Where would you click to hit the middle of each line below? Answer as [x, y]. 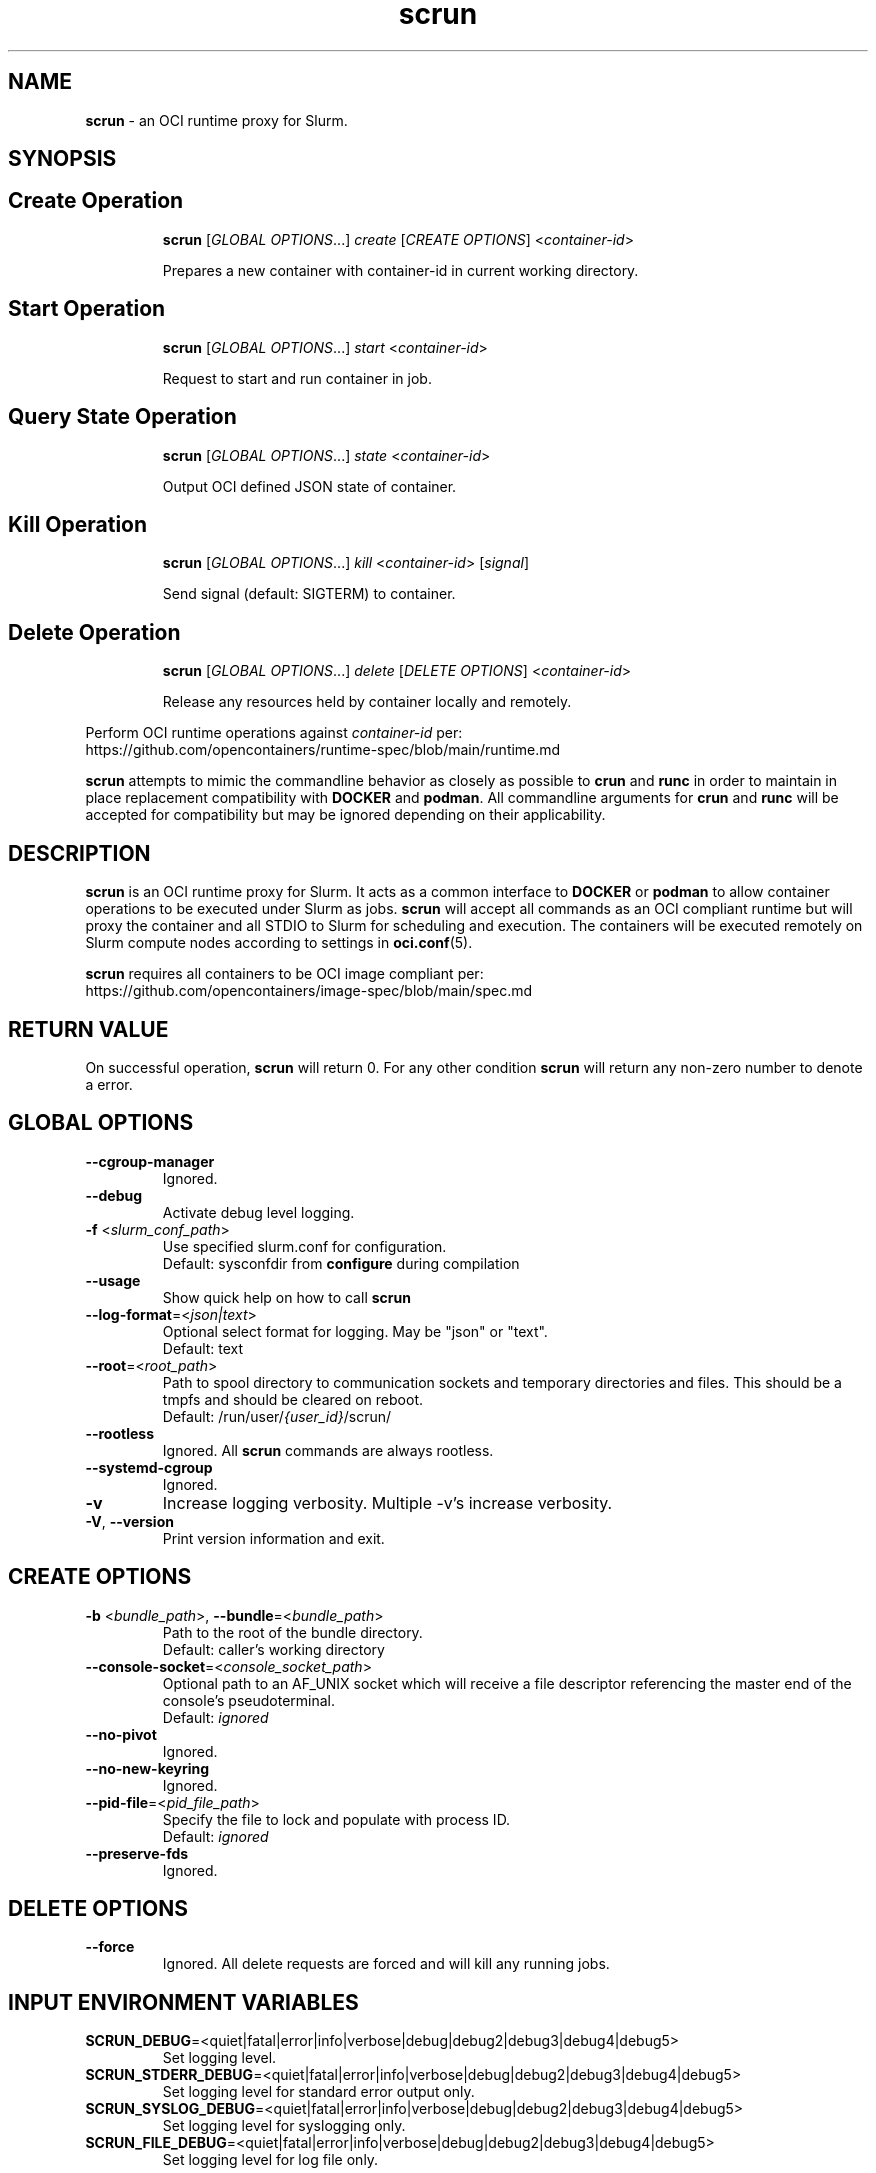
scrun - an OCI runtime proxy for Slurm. [216, 120]
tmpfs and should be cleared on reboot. [292, 1399]
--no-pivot [121, 1734]
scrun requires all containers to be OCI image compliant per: [284, 974]
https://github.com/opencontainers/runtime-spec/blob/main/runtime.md [323, 750]
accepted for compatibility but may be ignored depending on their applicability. [345, 815]
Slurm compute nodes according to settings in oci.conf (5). [279, 943]
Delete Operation [94, 632]
